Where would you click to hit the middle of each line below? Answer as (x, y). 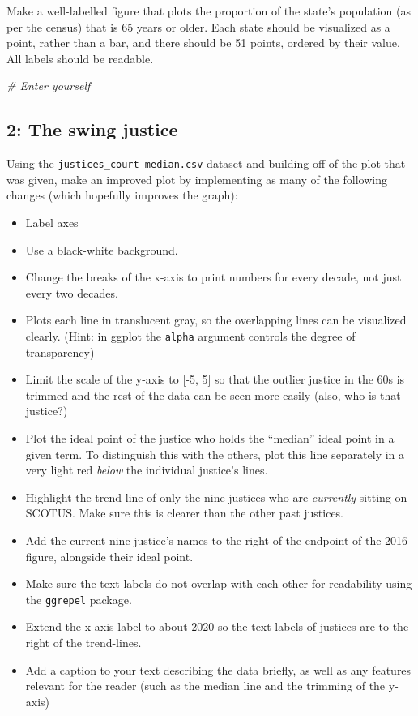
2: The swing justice (92, 129)
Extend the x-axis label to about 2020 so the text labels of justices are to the (217, 626)
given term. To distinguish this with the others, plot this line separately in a (215, 454)
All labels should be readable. (80, 58)
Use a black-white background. (102, 249)
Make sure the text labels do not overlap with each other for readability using (219, 583)
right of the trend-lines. (83, 643)
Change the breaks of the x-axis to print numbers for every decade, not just (213, 277)
